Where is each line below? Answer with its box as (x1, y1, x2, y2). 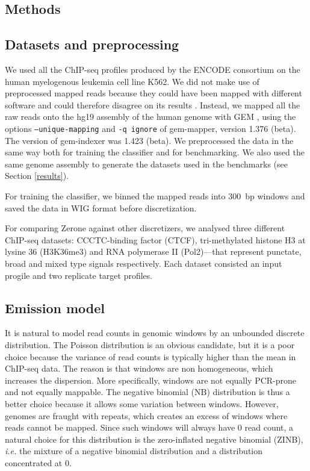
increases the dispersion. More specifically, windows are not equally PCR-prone (5, 373, 297, 386)
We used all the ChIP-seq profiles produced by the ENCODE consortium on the (5, 63, 300, 75)
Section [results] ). (5, 169, 69, 182)
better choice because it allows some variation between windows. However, (5, 397, 279, 410)
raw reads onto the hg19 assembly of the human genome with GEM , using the (5, 110, 296, 123)
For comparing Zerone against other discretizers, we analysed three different (5, 222, 285, 234)
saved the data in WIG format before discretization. (5, 201, 197, 214)
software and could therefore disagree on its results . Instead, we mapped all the (5, 98, 300, 111)
